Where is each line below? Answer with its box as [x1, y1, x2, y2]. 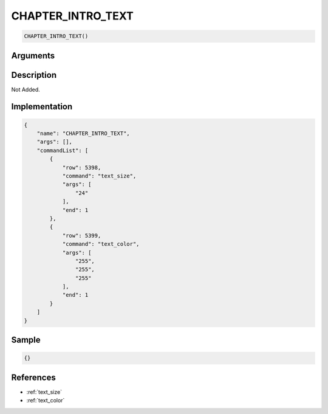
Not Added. [11, 86, 41, 93]
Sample [11, 335, 41, 345]
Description [11, 70, 57, 80]
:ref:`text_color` [26, 397, 65, 404]
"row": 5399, [62, 232, 101, 239]
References [11, 372, 56, 382]
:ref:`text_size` [26, 388, 63, 395]
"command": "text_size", [62, 173, 137, 179]
